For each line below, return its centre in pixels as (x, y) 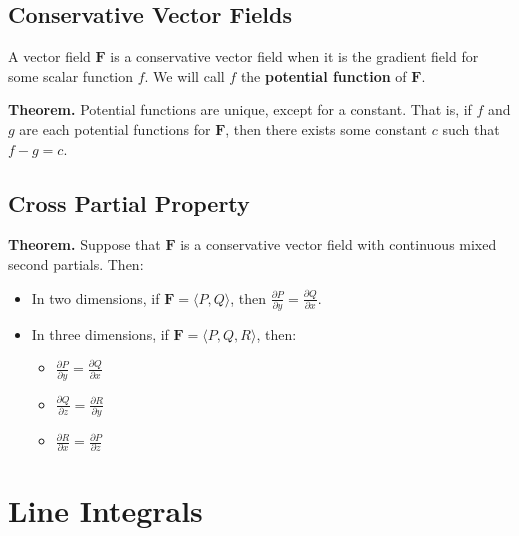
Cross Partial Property (129, 202)
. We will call (184, 75)
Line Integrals (105, 509)
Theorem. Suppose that (84, 244)
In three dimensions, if (100, 333)
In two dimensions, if (95, 297)
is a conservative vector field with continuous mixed (338, 244)
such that (471, 128)
